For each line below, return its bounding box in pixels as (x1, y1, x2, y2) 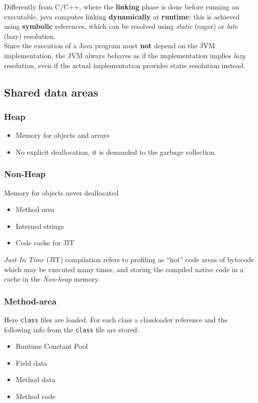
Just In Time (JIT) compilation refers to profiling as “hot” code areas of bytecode (4, 254, 255, 264)
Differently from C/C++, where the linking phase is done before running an (4, 1, 239, 11)
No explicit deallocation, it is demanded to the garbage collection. (15, 146, 217, 157)
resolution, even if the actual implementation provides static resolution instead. (4, 60, 246, 70)
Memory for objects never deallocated (4, 187, 119, 198)
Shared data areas (4, 84, 98, 100)
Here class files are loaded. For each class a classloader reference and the (4, 314, 228, 324)
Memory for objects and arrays (15, 130, 110, 140)
